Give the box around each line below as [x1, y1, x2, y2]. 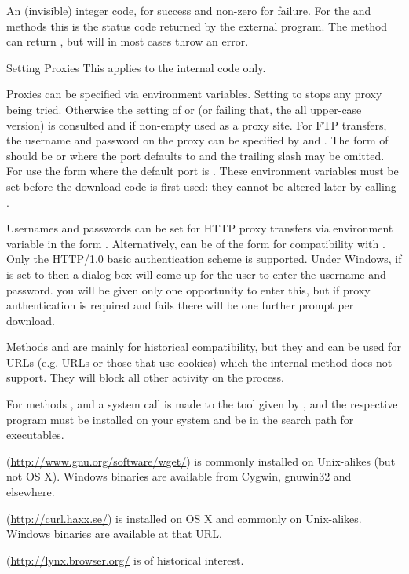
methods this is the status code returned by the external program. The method [6, 17, 388, 34]
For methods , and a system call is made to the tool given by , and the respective [6, 396, 398, 412]
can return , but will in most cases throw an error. [6, 33, 249, 49]
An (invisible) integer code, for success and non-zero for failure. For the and [6, 2, 371, 18]
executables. [6, 426, 64, 443]
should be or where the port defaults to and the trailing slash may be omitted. [6, 147, 385, 163]
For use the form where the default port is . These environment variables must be [6, 163, 399, 179]
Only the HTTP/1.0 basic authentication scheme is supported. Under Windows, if [6, 250, 402, 267]
